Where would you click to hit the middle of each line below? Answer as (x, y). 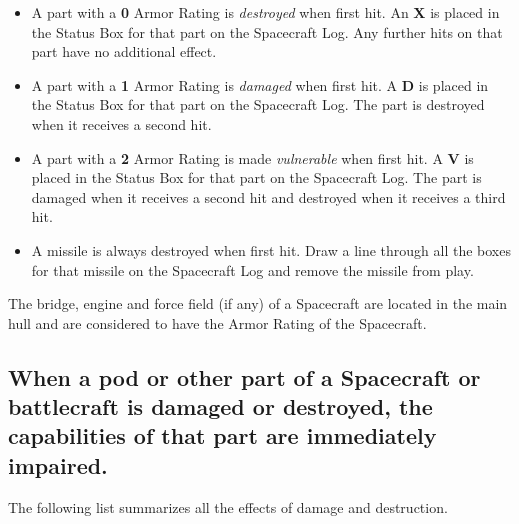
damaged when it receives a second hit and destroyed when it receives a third (268, 196)
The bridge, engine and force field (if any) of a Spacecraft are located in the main (258, 303)
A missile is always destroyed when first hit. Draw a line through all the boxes (271, 249)
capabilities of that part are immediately (222, 435)
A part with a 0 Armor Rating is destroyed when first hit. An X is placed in (265, 12)
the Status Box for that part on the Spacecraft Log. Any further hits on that (267, 31)
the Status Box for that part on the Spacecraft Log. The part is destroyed (258, 104)
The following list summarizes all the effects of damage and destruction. (228, 506)
